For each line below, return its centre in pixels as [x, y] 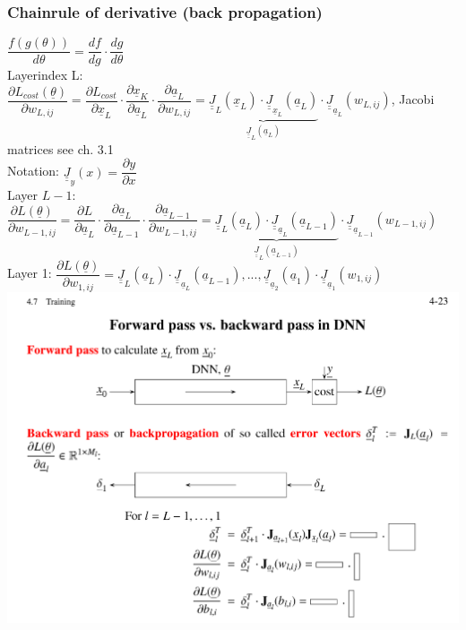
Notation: [33, 171]
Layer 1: [30, 273]
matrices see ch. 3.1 [60, 148]
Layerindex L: [45, 75]
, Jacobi [413, 99]
